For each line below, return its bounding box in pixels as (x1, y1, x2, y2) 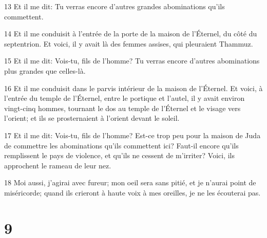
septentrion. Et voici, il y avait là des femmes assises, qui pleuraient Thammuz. (4, 38, 253, 49)
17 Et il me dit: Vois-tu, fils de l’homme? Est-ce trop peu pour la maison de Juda (4, 129, 261, 140)
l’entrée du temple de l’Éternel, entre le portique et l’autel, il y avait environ (4, 93, 245, 103)
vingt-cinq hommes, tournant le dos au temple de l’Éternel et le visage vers (4, 102, 241, 113)
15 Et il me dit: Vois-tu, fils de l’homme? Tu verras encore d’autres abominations (4, 55, 260, 66)
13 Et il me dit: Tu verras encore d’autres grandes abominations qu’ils (4, 1, 225, 11)
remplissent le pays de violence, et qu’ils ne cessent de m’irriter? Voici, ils (4, 150, 235, 161)
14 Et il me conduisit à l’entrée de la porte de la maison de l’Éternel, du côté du (4, 28, 257, 39)
